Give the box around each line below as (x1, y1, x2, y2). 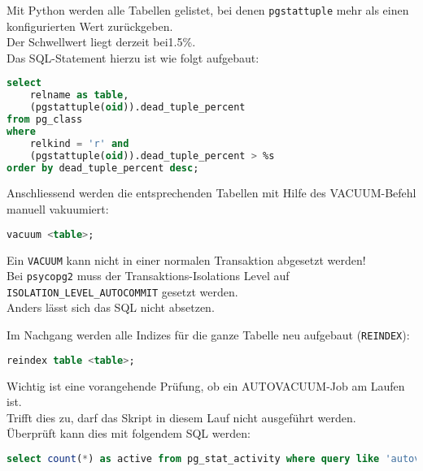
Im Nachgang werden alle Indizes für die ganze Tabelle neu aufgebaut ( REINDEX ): (7, 326, 410, 344)
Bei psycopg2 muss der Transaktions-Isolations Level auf (7, 267, 290, 284)
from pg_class (7, 114, 83, 126)
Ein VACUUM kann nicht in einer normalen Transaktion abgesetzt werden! (7, 251, 366, 268)
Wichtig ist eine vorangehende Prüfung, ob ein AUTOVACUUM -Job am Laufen (7, 377, 405, 394)
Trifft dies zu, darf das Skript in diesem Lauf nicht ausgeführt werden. (7, 408, 356, 426)
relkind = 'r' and (29, 137, 129, 149)
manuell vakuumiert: (7, 201, 109, 218)
